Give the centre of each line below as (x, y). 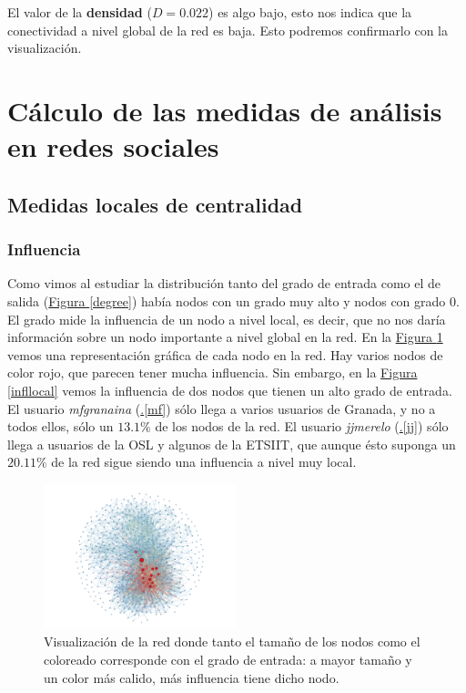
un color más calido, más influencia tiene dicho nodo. (192, 677)
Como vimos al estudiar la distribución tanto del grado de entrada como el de (224, 283)
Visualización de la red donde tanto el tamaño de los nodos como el (232, 641)
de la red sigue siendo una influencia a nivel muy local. (204, 462)
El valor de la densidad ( (80, 12)
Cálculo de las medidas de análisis (225, 110)
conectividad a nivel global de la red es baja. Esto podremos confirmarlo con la (228, 30)
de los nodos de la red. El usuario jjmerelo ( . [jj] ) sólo (302, 426)
